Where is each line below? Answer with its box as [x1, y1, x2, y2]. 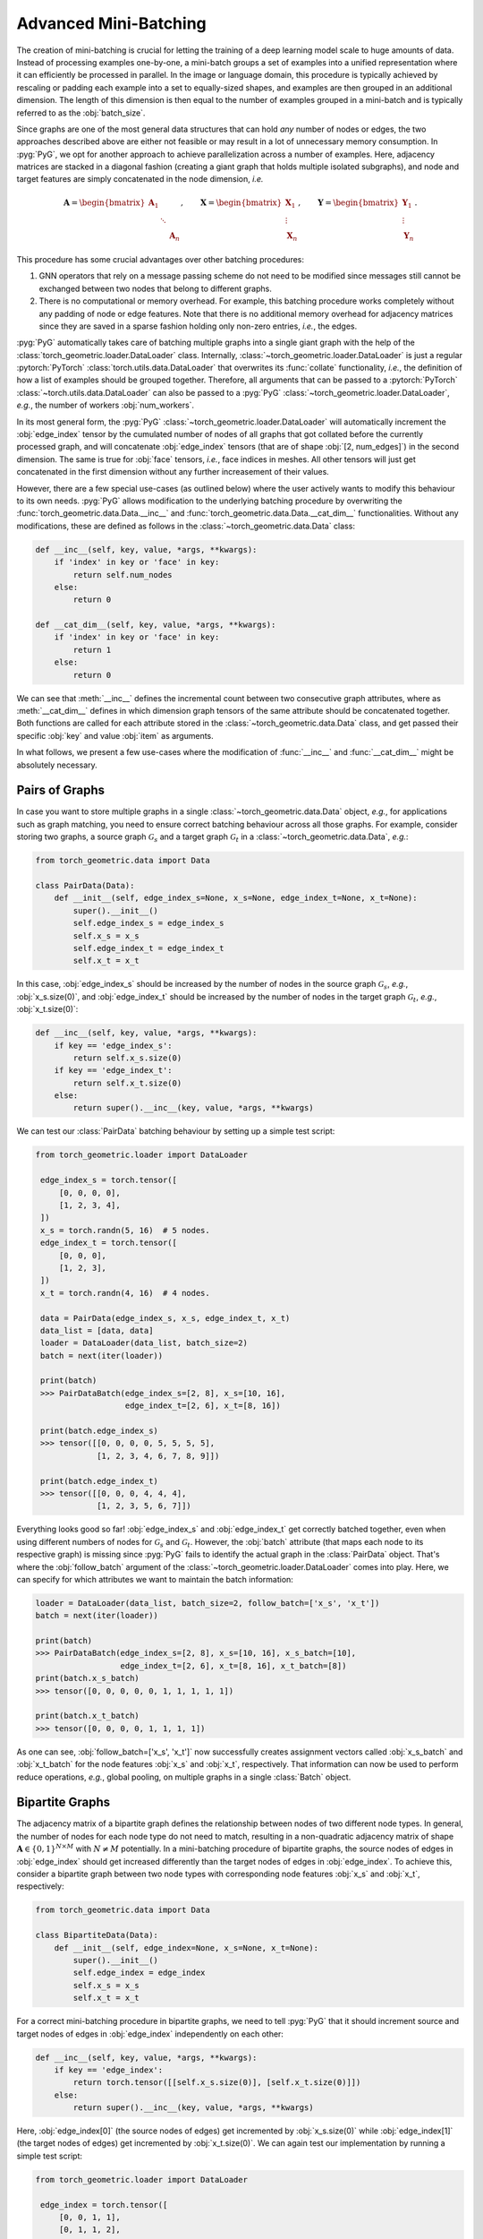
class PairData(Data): [35, 880, 135, 891]
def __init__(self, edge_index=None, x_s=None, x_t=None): [54, 1943, 319, 1952]
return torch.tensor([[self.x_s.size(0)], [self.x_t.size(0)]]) [72, 2078, 361, 2088]
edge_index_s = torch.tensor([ [40, 1175, 178, 1186]
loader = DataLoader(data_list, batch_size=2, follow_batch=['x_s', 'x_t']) [35, 1598, 380, 1608]
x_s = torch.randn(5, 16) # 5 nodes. [40, 1225, 210, 1235]
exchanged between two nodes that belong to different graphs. [38, 283, 272, 294]
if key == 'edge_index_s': [54, 1040, 174, 1051]
